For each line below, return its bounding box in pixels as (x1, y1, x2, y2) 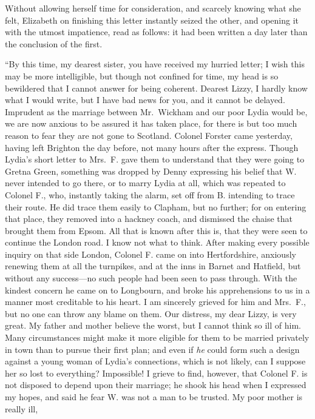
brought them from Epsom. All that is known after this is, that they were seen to (5, 224, 308, 236)
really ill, (5, 402, 38, 415)
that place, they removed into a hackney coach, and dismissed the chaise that (5, 212, 293, 225)
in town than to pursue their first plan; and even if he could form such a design (5, 343, 300, 355)
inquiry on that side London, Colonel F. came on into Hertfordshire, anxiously (5, 247, 296, 260)
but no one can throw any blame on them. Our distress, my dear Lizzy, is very (5, 307, 297, 320)
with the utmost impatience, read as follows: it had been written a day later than (5, 25, 308, 38)
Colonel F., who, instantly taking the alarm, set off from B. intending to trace (5, 188, 295, 201)
